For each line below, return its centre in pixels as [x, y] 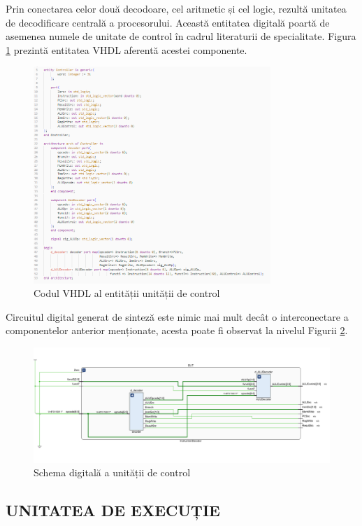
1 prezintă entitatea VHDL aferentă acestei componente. [126, 49]
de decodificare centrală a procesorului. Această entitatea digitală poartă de [168, 22]
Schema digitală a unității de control [112, 472]
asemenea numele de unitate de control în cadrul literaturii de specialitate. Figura [181, 36]
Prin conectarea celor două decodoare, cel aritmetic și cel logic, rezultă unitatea [176, 8]
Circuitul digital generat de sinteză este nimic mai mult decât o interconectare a [177, 316]
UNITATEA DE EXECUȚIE [113, 510]
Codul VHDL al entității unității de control [127, 293]
